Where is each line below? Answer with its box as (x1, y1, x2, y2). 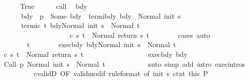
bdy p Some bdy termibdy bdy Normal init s (21, 10, 181, 21)
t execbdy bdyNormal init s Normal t (27, 39, 176, 50)
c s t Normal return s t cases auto (69, 29, 210, 40)
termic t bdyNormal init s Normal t (21, 20, 140, 30)
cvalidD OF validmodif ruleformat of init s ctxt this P (34, 68, 208, 79)
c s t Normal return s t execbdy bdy (3, 49, 188, 59)
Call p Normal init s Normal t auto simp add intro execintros (3, 58, 245, 69)
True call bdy (20, 1, 87, 11)
